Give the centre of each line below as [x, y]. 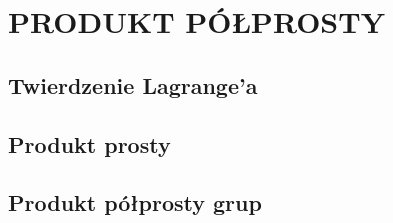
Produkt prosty [89, 143]
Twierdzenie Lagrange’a [133, 84]
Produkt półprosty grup [135, 202]
